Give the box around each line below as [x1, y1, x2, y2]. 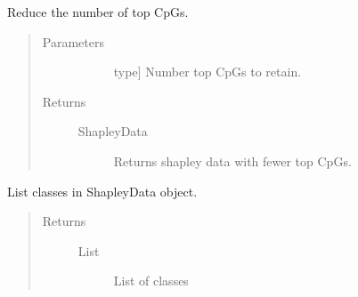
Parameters [42, 32, 104, 51]
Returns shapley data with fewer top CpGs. [113, 151, 352, 170]
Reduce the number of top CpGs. [7, 3, 189, 20]
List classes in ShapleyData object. [7, 181, 198, 200]
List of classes [113, 271, 189, 290]
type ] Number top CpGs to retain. [113, 62, 302, 81]
